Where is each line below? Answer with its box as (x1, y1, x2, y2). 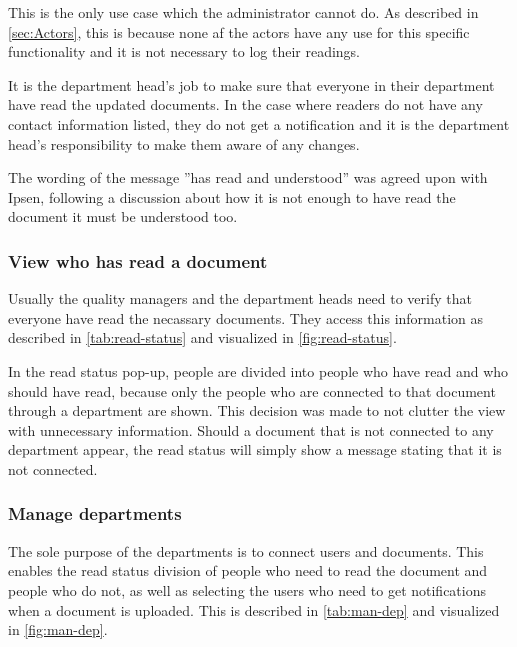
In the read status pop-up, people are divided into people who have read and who (8, 360, 509, 381)
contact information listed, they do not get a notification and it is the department (8, 113, 510, 134)
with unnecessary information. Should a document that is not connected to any (8, 419, 494, 440)
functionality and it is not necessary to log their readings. (8, 41, 361, 62)
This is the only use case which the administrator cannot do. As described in (8, 2, 479, 22)
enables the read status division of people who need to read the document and (8, 560, 488, 581)
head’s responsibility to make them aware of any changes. (8, 133, 360, 154)
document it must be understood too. (8, 206, 238, 227)
